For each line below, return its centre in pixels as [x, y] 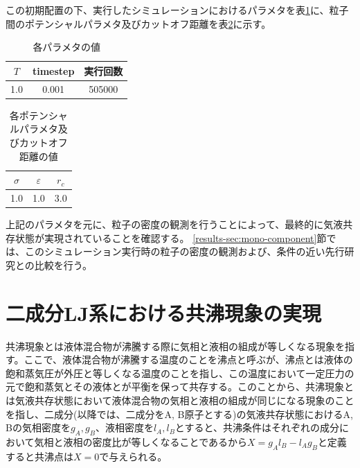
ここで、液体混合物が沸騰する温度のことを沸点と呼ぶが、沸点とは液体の [188, 359]
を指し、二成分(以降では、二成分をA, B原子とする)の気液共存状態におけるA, [179, 414]
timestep [53, 70]
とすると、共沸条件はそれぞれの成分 [257, 427]
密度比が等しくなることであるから [170, 441]
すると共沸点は [39, 456]
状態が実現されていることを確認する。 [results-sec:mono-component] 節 [171, 237]
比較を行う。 [63, 265]
